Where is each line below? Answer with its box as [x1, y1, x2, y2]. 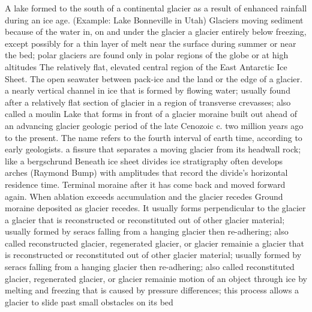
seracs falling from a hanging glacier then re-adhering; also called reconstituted [5, 260, 295, 273]
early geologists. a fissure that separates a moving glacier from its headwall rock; [5, 143, 301, 155]
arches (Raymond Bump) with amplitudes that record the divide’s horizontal [5, 166, 288, 179]
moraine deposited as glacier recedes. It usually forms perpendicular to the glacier [5, 202, 306, 214]
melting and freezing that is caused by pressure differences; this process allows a [5, 284, 299, 296]
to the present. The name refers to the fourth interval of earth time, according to [5, 131, 302, 143]
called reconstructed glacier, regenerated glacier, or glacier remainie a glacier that [5, 236, 304, 249]
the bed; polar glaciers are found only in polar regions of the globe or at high [5, 49, 289, 61]
